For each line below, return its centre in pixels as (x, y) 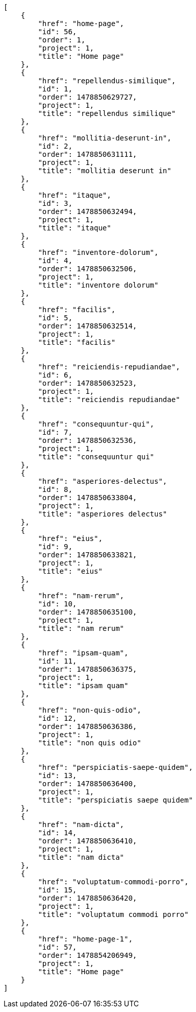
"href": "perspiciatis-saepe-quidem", (115, 767)
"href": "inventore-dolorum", (98, 252)
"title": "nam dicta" (81, 857)
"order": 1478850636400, (88, 784)
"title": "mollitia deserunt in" (105, 171)
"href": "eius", (70, 538)
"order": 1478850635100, (88, 612)
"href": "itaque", (75, 195)
